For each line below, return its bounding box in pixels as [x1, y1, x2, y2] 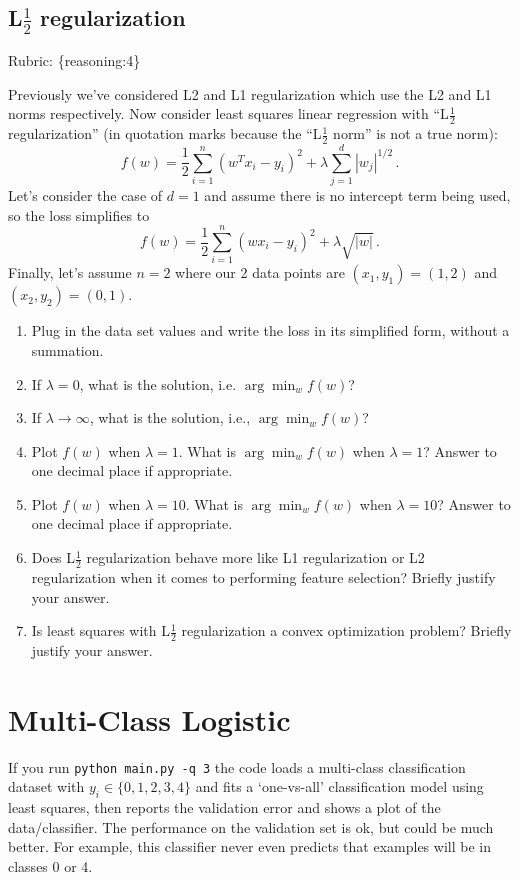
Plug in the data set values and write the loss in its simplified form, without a [31, 320, 510, 341]
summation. [31, 339, 104, 360]
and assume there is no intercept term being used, [204, 185, 511, 206]
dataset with [8, 776, 85, 797]
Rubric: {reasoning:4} [8, 50, 141, 71]
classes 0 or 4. [8, 855, 93, 876]
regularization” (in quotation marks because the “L [8, 123, 322, 144]
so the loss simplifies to [8, 204, 150, 225]
